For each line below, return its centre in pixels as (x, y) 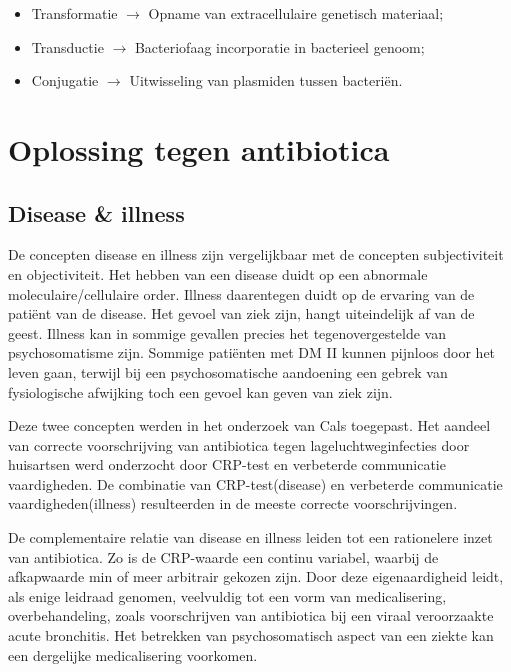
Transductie (67, 46)
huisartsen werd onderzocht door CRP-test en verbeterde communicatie (227, 464)
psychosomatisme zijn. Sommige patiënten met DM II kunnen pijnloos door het (252, 352)
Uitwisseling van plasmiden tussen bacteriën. (266, 80)
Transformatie (74, 13)
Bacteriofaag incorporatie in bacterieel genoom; (279, 46)
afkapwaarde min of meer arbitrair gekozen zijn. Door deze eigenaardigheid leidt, (256, 576)
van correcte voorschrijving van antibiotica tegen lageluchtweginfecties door (239, 444)
